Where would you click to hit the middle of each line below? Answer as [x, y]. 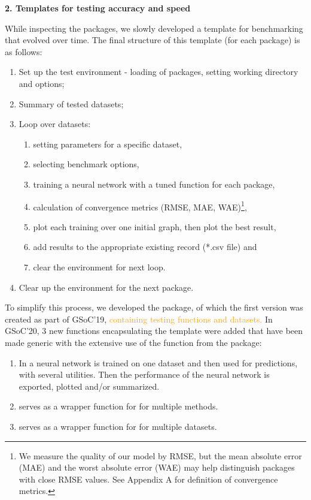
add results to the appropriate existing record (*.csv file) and [145, 247]
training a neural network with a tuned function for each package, [154, 184]
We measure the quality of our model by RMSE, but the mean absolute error [160, 455]
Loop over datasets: [55, 124]
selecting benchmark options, [86, 164]
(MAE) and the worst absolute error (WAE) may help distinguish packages [157, 467]
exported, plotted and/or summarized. [89, 386]
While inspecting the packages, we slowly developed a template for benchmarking [154, 28]
